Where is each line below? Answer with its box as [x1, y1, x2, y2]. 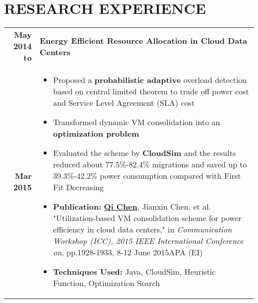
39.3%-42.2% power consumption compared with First [53, 170, 241, 182]
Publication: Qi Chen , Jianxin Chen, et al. [53, 201, 211, 213]
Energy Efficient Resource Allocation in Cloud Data [39, 34, 248, 46]
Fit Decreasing [53, 181, 104, 193]
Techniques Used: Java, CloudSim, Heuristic [53, 266, 216, 278]
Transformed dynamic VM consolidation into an [53, 116, 220, 128]
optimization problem [53, 128, 139, 140]
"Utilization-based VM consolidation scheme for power [53, 212, 242, 224]
